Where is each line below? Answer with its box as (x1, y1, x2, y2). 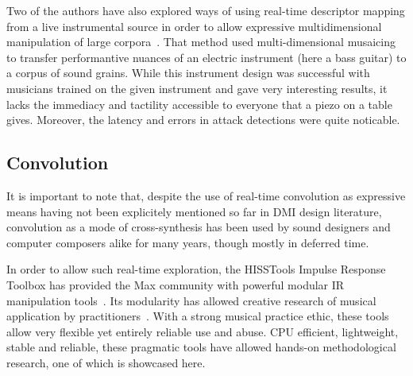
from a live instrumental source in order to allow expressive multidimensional (6, 17, 382, 34)
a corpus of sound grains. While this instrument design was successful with (6, 64, 370, 81)
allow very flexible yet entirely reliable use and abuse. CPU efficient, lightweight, (6, 323, 399, 339)
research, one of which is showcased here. (6, 354, 206, 370)
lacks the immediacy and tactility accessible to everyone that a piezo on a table (6, 95, 392, 112)
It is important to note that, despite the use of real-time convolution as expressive (6, 187, 406, 204)
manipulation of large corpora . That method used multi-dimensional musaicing (6, 33, 396, 50)
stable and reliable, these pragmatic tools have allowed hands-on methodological (6, 339, 396, 355)
